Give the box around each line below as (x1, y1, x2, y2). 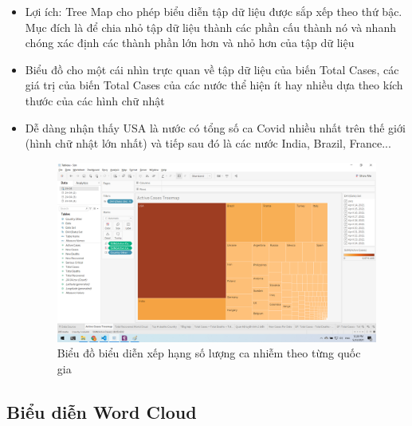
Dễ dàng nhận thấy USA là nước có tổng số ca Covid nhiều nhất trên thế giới (25, 119, 406, 136)
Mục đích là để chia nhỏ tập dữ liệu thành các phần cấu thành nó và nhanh (25, 18, 396, 35)
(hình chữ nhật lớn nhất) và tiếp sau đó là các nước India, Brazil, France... (25, 135, 391, 152)
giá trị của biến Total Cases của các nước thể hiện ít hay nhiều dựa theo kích (25, 77, 403, 93)
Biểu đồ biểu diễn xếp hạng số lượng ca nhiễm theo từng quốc (57, 345, 361, 361)
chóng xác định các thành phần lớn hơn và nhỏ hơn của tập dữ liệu (25, 34, 355, 51)
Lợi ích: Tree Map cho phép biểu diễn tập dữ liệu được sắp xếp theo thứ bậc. (25, 3, 402, 19)
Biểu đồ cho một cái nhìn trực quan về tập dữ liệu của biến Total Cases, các (25, 61, 399, 77)
